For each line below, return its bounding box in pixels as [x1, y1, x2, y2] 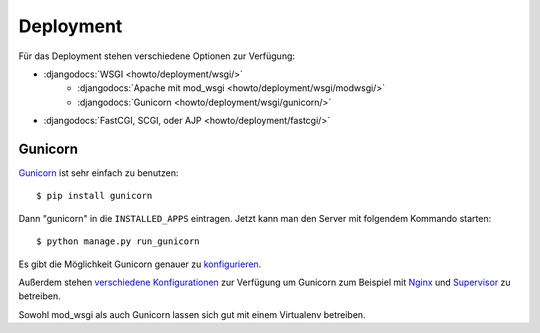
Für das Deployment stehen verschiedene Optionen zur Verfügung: [18, 50, 295, 62]
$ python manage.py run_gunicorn [36, 236, 200, 247]
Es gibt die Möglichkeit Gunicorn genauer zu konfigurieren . [18, 258, 262, 270]
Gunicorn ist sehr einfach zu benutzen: [18, 167, 179, 179]
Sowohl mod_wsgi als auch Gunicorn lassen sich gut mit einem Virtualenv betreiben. [18, 308, 366, 320]
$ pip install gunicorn [36, 190, 153, 202]
